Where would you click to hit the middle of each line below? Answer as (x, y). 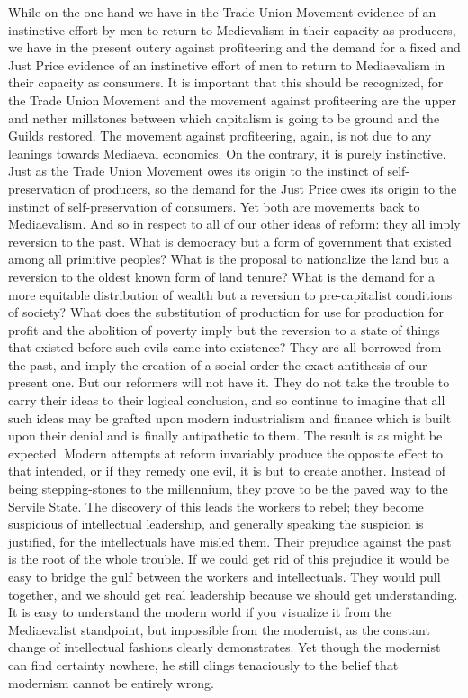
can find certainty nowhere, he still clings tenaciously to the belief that (203, 664)
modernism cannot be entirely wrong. (111, 682)
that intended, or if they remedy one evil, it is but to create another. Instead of (227, 471)
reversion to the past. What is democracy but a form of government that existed (230, 241)
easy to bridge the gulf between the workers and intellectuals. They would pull (225, 576)
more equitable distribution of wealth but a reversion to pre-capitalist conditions (230, 294)
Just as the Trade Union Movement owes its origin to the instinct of (196, 171)
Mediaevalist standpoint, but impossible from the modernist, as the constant (219, 629)
